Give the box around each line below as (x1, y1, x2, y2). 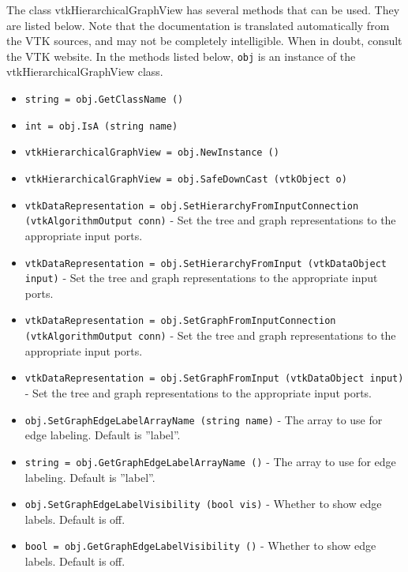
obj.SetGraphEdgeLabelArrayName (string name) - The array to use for (24, 411, 383, 427)
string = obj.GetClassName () (24, 94, 184, 106)
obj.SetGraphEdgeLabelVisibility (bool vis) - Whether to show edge (24, 495, 382, 512)
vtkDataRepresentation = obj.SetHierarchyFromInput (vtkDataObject (24, 258, 387, 269)
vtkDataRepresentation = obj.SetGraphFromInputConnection (24, 315, 336, 327)
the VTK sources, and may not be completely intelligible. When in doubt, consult (6, 32, 402, 49)
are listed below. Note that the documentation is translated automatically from (6, 17, 390, 33)
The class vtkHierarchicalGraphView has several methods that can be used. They (6, 2, 400, 17)
